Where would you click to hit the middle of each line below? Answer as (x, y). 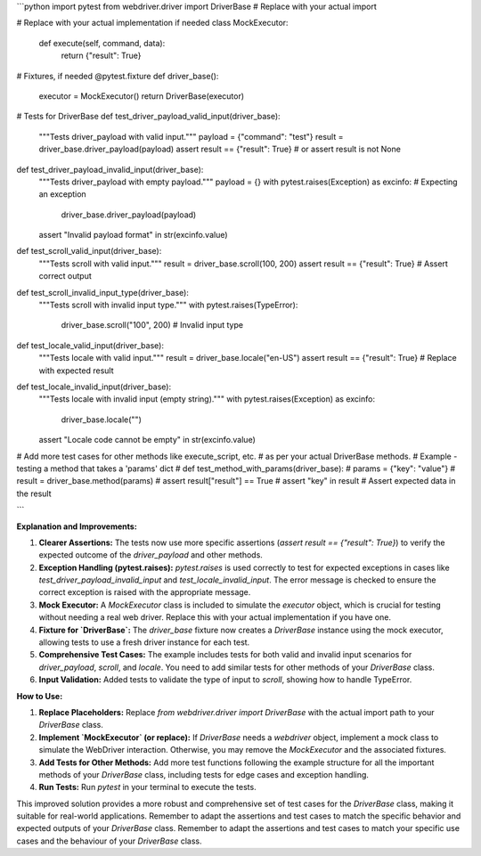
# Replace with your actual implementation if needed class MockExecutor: (152, 23)
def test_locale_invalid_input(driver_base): (94, 387)
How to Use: (40, 696)
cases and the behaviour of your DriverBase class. (109, 841)
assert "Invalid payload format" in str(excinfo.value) (133, 235)
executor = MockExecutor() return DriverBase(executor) (142, 96)
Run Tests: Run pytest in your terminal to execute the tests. (148, 787)
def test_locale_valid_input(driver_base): (90, 345)
